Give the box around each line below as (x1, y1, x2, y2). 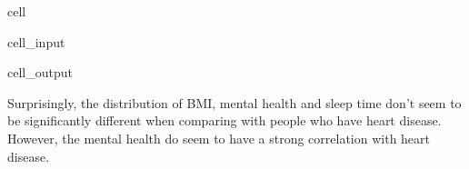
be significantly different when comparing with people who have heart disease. (7, 111, 442, 130)
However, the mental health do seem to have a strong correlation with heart (7, 128, 431, 147)
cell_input (7, 32, 65, 51)
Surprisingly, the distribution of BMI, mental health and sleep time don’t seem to (7, 93, 462, 112)
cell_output (7, 63, 73, 82)
